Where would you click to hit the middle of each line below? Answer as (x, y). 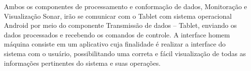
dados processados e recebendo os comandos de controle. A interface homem (117, 34)
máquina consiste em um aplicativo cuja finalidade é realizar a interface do (115, 44)
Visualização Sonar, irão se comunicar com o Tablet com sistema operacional (118, 16)
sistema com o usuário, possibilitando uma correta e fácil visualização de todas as (125, 53)
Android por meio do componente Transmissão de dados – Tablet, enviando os (120, 25)
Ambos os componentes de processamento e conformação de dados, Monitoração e (125, 6)
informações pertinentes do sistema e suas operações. (82, 63)
